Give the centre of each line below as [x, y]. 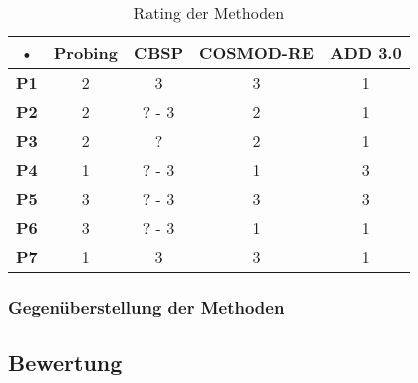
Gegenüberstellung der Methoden [146, 306]
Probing [85, 52]
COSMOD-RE [256, 52]
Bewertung [65, 362]
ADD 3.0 [365, 52]
